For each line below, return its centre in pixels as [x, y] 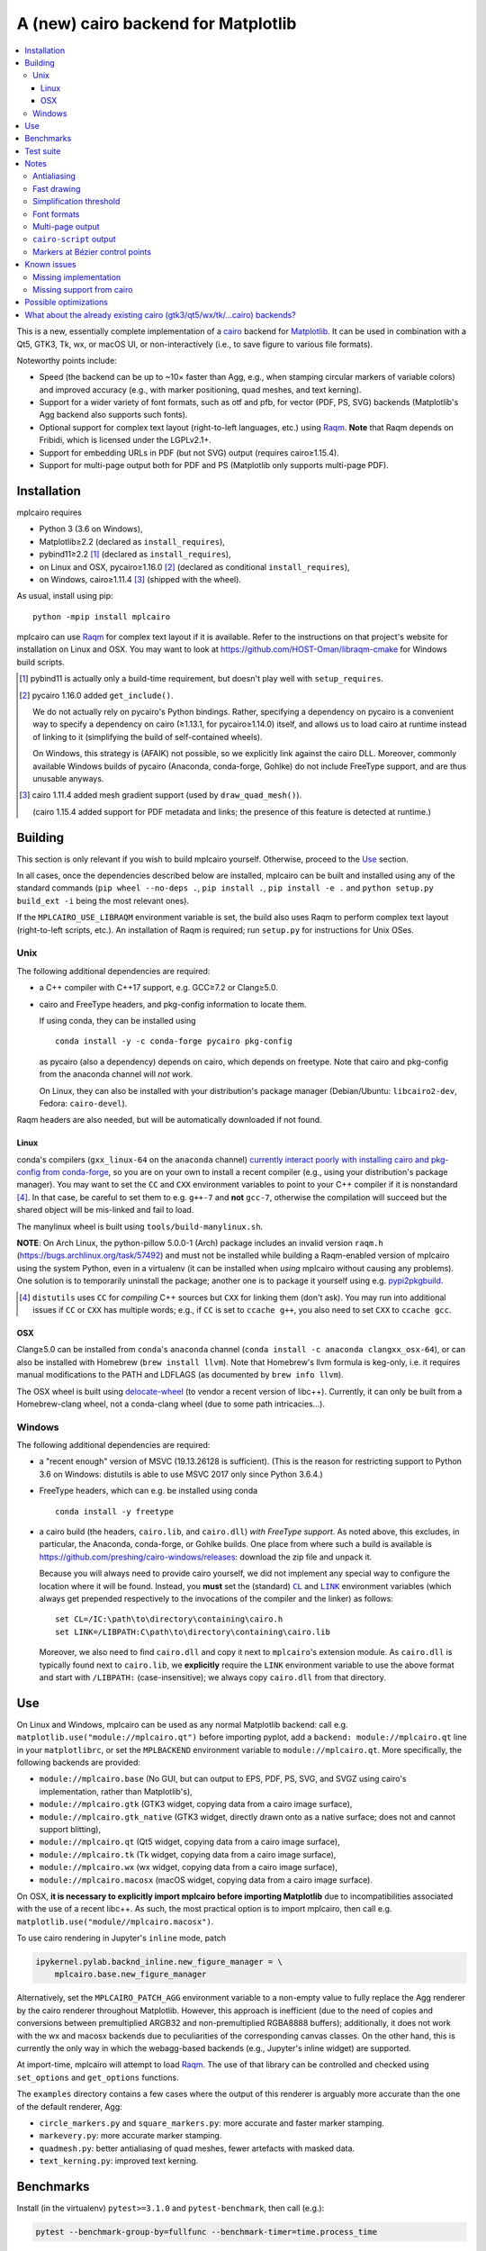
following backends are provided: [79, 1762]
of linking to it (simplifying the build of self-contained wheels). [148, 737]
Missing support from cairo [83, 289]
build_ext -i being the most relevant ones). [103, 900]
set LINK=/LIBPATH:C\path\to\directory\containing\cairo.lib [193, 1632]
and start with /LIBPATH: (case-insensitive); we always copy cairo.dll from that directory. [213, 1677]
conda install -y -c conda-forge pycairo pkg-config [174, 1041]
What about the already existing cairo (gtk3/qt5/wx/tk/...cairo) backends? [160, 314]
